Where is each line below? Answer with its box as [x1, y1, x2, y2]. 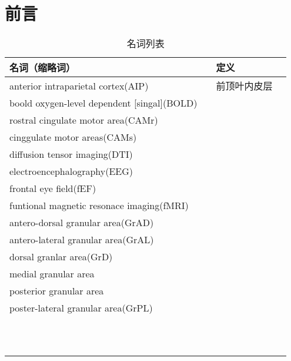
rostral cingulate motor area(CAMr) [9, 113, 158, 127]
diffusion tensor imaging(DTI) [9, 147, 133, 161]
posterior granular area [9, 284, 104, 298]
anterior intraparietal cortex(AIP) [9, 78, 149, 92]
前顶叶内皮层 [216, 79, 273, 93]
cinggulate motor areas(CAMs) [9, 130, 137, 144]
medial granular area [9, 267, 95, 281]
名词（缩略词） [9, 61, 76, 75]
